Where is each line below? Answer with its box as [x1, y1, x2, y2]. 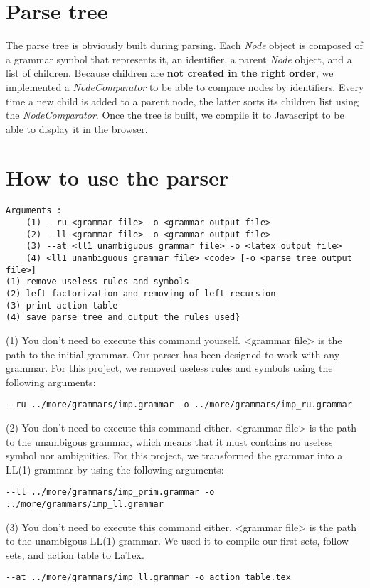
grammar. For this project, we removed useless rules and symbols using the [6, 360, 333, 375]
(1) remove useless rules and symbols [6, 277, 189, 287]
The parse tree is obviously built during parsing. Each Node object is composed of [6, 38, 363, 53]
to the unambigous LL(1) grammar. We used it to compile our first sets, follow [6, 533, 349, 548]
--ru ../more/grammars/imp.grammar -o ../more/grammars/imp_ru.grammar [6, 400, 352, 410]
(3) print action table [6, 300, 118, 311]
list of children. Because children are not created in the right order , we [6, 65, 334, 80]
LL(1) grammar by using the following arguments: [6, 461, 224, 476]
